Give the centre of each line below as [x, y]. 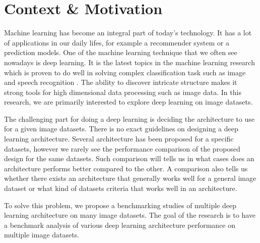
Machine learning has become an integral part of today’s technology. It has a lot [128, 33]
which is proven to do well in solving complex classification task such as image [125, 72]
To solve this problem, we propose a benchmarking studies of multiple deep [120, 205]
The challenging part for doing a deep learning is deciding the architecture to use [129, 118]
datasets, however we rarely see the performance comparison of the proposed [122, 148]
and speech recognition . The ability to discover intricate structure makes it [121, 82]
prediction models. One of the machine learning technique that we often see [121, 52]
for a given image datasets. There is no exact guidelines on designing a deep [121, 129]
